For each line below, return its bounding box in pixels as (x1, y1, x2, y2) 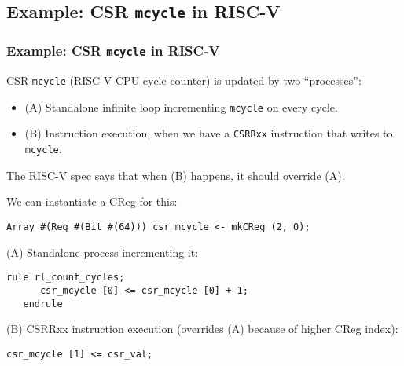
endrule (23, 298, 63, 309)
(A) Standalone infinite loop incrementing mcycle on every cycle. (24, 98, 338, 115)
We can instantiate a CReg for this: (6, 193, 178, 210)
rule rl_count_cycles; (6, 272, 125, 284)
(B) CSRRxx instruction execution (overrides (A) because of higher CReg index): (6, 320, 398, 337)
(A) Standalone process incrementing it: (6, 243, 199, 260)
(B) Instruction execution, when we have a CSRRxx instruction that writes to (24, 125, 393, 141)
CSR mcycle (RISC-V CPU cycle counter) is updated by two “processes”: (6, 72, 362, 89)
